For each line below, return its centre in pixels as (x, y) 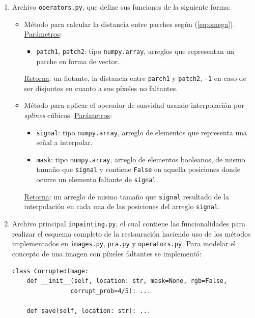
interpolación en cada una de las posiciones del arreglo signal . (122, 206)
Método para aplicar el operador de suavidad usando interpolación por (134, 105)
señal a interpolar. (65, 142)
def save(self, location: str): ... (89, 311)
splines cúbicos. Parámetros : (68, 115)
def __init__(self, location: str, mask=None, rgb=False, (127, 281)
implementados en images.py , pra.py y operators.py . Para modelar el (124, 243)
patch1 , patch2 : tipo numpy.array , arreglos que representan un (135, 51)
